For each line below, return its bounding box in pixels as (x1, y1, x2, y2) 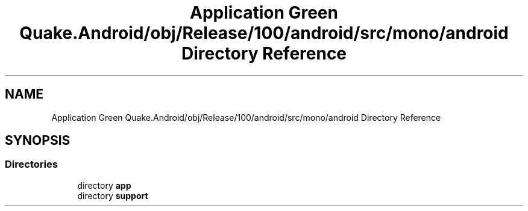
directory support (77, 190, 148, 201)
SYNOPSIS (5, 133, 71, 148)
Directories (5, 158, 58, 171)
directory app (77, 180, 131, 191)
